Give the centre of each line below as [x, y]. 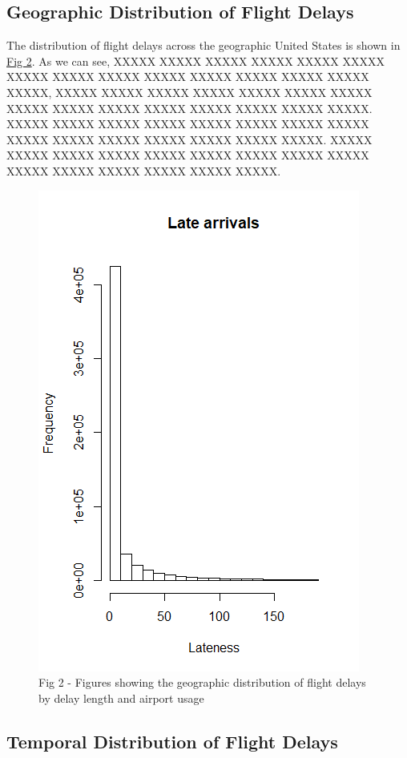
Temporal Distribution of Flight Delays [172, 741]
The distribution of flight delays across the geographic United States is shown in [203, 45]
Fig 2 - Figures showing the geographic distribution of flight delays [202, 682]
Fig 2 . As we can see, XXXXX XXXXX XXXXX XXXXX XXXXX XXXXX [196, 60]
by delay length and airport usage [121, 698]
